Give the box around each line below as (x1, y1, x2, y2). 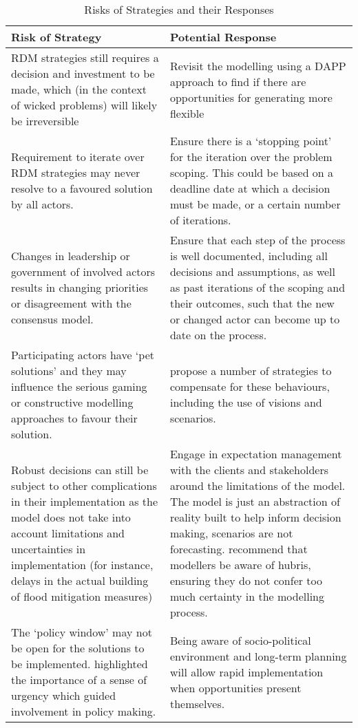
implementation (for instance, (11, 557, 154, 572)
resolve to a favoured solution (11, 180, 153, 196)
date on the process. (169, 327, 267, 343)
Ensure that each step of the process (169, 232, 346, 248)
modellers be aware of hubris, (169, 557, 311, 572)
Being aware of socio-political (169, 632, 311, 648)
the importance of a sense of (11, 672, 147, 687)
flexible (169, 105, 204, 121)
